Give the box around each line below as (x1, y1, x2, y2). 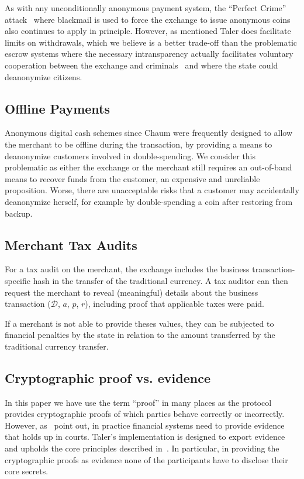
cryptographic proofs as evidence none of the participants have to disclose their (5, 453, 288, 466)
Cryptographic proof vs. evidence (5, 368, 210, 386)
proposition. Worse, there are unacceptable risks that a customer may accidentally (5, 184, 299, 196)
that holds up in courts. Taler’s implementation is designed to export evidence (5, 430, 285, 443)
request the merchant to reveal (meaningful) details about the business (5, 286, 258, 298)
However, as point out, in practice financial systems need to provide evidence (5, 419, 285, 431)
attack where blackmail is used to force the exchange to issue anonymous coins (5, 13, 291, 25)
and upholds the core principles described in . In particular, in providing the (5, 442, 279, 454)
